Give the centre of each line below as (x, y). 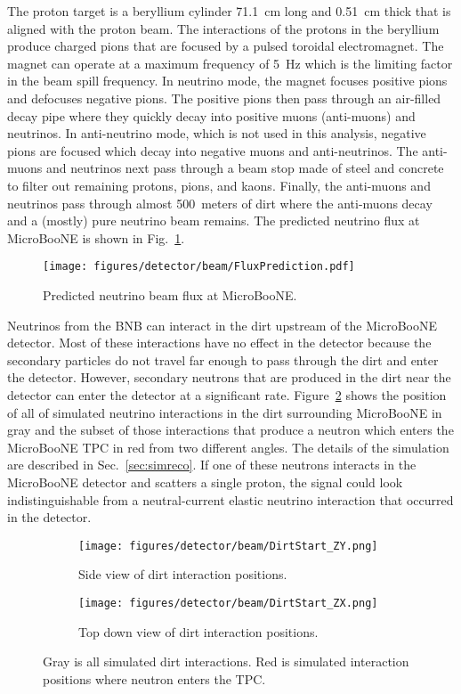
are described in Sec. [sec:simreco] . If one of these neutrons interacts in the (212, 465)
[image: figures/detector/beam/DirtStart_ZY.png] (228, 546)
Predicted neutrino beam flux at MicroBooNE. (170, 294)
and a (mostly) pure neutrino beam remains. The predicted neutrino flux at (214, 220)
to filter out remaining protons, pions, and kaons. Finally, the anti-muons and (219, 185)
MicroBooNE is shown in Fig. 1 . (96, 237)
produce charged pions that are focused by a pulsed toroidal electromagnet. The (226, 46)
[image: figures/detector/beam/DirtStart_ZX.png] (228, 603)
